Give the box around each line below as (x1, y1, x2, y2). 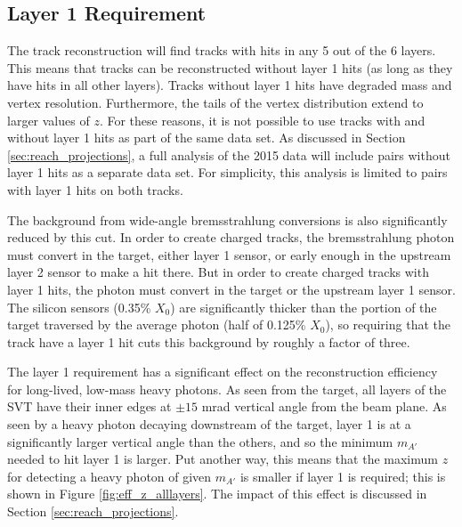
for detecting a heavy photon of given (7, 466, 212, 485)
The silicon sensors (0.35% (7, 297, 151, 316)
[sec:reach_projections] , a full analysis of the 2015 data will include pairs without (7, 145, 450, 164)
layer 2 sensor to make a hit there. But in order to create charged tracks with (7, 263, 429, 281)
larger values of (7, 110, 90, 129)
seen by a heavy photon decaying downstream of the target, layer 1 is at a (7, 415, 411, 434)
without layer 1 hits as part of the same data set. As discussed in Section (7, 128, 406, 147)
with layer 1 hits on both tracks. (7, 180, 183, 199)
